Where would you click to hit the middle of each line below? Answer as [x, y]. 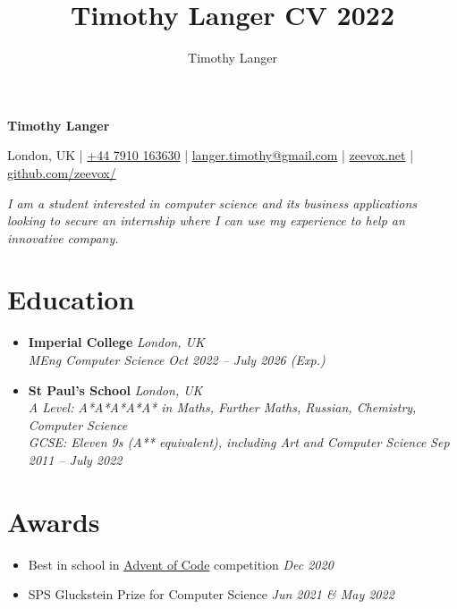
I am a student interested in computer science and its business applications [212, 203]
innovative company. [63, 237]
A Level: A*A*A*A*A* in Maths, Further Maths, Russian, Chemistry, [222, 407]
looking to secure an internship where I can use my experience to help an [206, 220]
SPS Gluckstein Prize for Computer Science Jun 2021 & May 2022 [211, 594]
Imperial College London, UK [116, 342]
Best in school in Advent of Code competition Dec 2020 [181, 564]
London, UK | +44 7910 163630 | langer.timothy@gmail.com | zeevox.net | [211, 155]
